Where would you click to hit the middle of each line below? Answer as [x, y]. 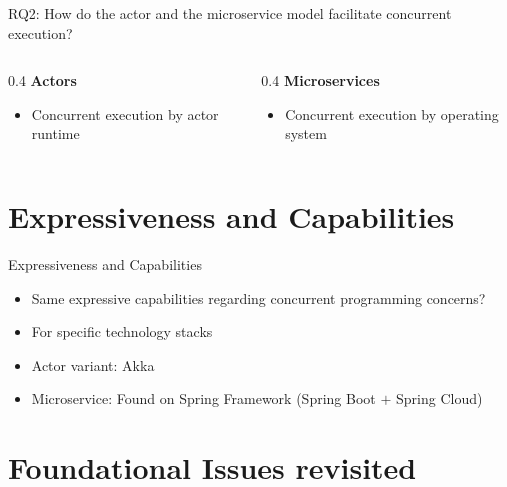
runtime [55, 133]
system [306, 133]
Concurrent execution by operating [392, 113]
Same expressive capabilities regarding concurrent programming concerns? [258, 297]
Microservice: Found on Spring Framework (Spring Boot [203, 398]
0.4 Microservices [320, 80]
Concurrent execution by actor [125, 113]
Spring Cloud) [439, 398]
